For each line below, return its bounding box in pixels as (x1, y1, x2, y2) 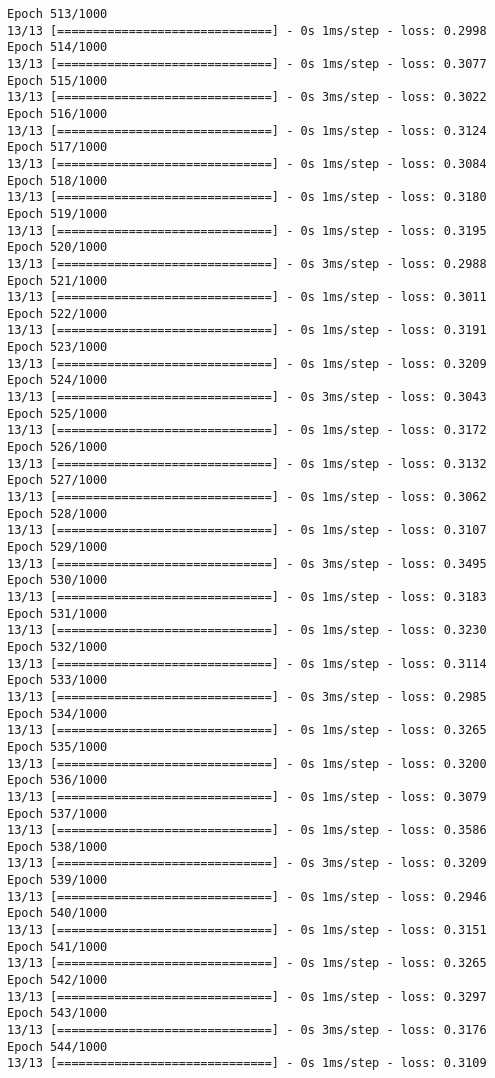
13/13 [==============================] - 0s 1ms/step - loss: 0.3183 (7, 589, 487, 604)
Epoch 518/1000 (7, 173, 108, 188)
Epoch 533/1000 (7, 673, 108, 688)
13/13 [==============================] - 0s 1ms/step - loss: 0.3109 (7, 1056, 487, 1071)
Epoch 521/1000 (7, 273, 108, 288)
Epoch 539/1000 (7, 873, 108, 888)
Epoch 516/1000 (7, 106, 108, 121)
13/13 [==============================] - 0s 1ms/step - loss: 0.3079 (7, 789, 487, 804)
